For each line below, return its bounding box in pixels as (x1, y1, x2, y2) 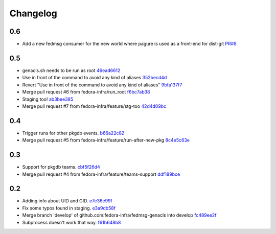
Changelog (9, 8, 57, 19)
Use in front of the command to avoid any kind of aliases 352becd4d (22, 75, 167, 81)
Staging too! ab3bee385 (22, 96, 74, 102)
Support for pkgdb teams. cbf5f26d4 (22, 164, 101, 170)
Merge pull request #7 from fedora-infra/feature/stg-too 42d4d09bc (22, 103, 167, 109)
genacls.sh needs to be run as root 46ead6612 (22, 67, 121, 74)
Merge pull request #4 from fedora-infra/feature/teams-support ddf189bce (22, 171, 180, 177)
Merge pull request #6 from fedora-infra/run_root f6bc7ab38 (22, 89, 150, 95)
